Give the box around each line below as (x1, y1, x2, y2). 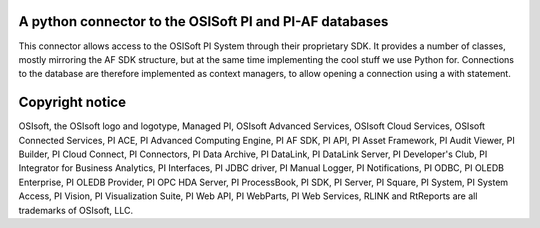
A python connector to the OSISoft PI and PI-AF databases (18, 13, 389, 30)
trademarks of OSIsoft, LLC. (18, 204, 134, 216)
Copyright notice (18, 94, 127, 111)
